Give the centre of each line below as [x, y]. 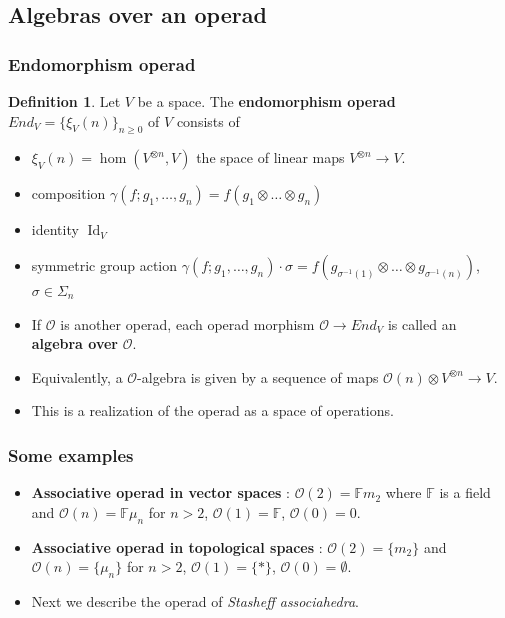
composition [68, 193]
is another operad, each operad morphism [187, 323]
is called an [422, 323]
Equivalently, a [77, 376]
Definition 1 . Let [64, 101]
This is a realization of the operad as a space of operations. [212, 410]
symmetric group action [104, 264]
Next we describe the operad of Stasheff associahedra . [195, 600]
